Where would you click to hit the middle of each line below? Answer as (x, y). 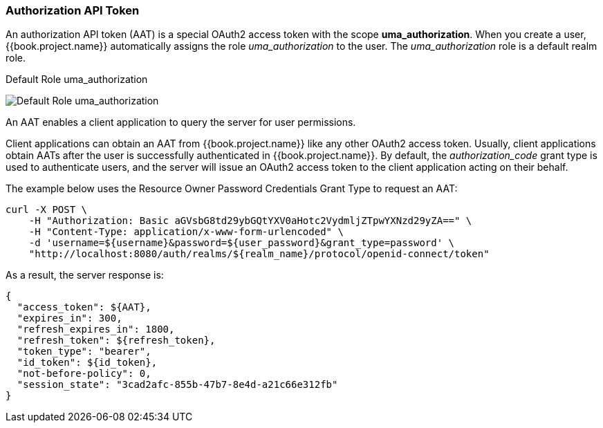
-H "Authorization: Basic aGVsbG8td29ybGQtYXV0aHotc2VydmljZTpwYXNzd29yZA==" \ (250, 221)
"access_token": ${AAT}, (84, 307)
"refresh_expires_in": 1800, (96, 329)
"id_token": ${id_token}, (87, 363)
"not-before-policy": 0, (84, 374)
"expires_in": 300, (69, 318)
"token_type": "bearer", (84, 352)
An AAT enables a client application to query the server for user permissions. (181, 122)
